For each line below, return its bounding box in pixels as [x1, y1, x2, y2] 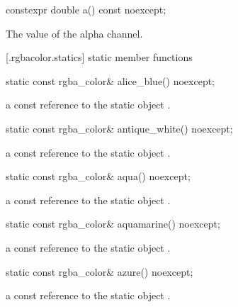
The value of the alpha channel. [6, 26, 143, 40]
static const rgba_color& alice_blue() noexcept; [6, 73, 215, 88]
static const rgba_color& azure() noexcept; [6, 264, 193, 279]
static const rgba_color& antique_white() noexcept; [6, 121, 233, 135]
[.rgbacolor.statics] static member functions [6, 50, 193, 65]
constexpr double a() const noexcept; [6, 2, 166, 16]
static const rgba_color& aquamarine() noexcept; [6, 216, 220, 231]
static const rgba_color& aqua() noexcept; [6, 169, 191, 184]
